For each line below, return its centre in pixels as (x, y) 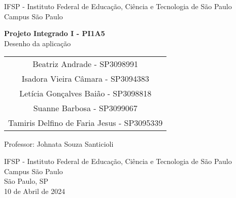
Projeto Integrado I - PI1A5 (55, 33)
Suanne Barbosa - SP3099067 (85, 108)
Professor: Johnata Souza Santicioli (59, 144)
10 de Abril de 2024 (35, 191)
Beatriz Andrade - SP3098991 (85, 64)
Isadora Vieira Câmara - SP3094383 (85, 79)
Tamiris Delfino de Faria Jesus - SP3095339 (86, 123)
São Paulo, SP (26, 181)
